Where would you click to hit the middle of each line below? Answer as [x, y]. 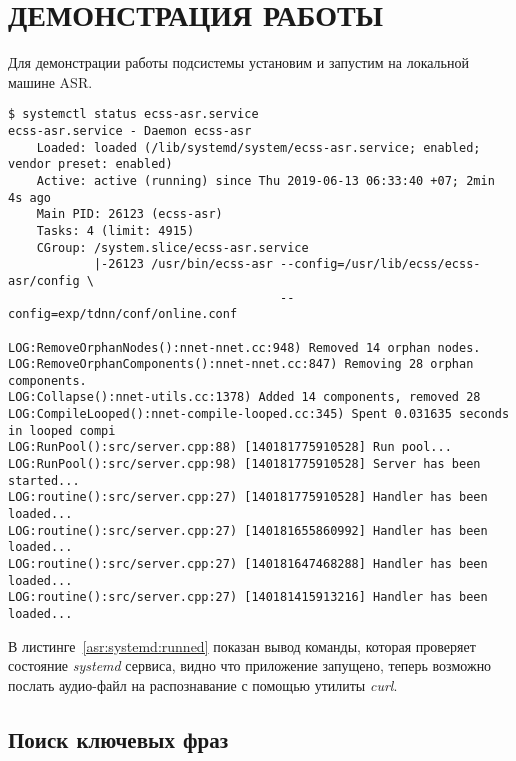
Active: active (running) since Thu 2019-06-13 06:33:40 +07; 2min [265, 180]
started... [44, 480]
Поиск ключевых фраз [118, 738]
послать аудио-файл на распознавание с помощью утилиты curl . [203, 684]
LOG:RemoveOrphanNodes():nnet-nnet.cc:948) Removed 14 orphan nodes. [244, 347]
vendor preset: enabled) [90, 164]
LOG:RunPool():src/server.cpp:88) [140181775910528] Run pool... [230, 447]
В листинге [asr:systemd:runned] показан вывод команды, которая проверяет [242, 645]
